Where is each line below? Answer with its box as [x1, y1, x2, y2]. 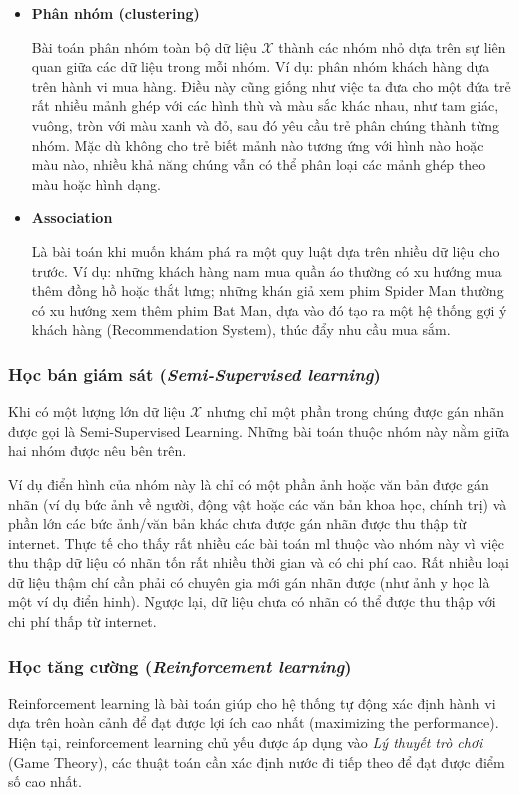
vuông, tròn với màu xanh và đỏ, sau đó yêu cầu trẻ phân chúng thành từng [31, 114, 500, 135]
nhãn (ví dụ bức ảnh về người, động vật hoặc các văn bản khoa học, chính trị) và [8, 493, 507, 514]
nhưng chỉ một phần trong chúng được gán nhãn [206, 401, 505, 422]
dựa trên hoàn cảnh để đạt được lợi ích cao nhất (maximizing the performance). [8, 712, 499, 733]
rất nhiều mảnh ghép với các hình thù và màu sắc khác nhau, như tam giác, [31, 95, 499, 116]
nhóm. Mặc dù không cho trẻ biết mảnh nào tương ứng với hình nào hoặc [31, 134, 484, 155]
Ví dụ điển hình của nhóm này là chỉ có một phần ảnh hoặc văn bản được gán [8, 473, 489, 494]
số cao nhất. [8, 771, 82, 792]
